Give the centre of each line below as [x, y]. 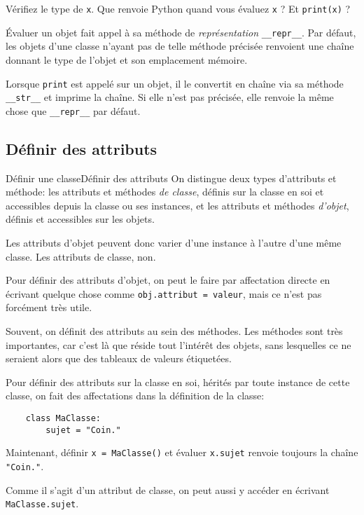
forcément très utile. [49, 307]
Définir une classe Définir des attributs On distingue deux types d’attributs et [171, 178]
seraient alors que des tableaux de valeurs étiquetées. [119, 358]
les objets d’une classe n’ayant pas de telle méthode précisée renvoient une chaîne [180, 46]
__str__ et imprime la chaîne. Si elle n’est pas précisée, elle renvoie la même [170, 97]
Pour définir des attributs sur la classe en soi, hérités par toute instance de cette [178, 382]
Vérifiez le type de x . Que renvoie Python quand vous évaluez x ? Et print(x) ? [178, 8]
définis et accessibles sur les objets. [80, 219]
